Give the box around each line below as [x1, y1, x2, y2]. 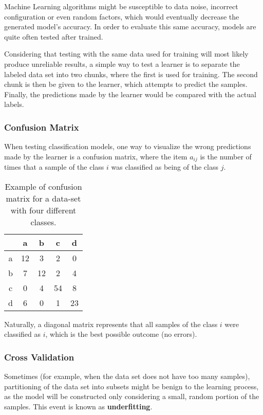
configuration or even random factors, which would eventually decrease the [4, 11, 239, 22]
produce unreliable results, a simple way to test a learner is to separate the [4, 58, 240, 69]
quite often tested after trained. [4, 31, 103, 42]
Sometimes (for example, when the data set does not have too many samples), [4, 371, 250, 382]
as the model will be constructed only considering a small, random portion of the [4, 391, 259, 402]
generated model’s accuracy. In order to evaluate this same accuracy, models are [4, 21, 256, 32]
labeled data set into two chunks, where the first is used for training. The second [4, 68, 258, 79]
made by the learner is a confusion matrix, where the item [4, 151, 187, 161]
